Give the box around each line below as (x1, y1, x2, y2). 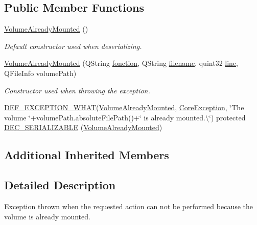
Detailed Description (4, 177, 116, 193)
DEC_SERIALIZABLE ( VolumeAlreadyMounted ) (4, 122, 162, 133)
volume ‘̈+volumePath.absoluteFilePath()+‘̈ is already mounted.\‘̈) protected (4, 112, 246, 122)
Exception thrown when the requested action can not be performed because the (4, 201, 253, 211)
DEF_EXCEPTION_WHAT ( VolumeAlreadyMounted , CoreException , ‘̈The (4, 102, 244, 113)
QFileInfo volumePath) (4, 67, 77, 78)
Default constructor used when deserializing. (4, 40, 142, 51)
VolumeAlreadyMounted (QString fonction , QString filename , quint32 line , (4, 58, 238, 68)
